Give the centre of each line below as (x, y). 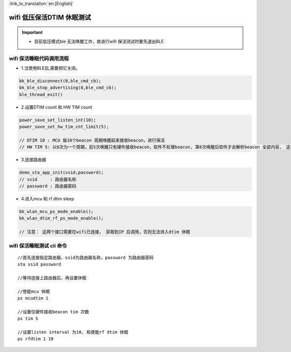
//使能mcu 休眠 (34, 291)
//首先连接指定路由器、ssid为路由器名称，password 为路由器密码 (86, 257)
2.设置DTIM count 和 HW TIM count (57, 107)
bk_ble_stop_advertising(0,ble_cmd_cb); (68, 88)
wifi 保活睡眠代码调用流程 (39, 58)
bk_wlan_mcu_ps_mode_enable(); (57, 211)
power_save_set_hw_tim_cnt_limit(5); (64, 127)
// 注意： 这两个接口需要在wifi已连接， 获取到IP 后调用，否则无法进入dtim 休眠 (105, 232)
